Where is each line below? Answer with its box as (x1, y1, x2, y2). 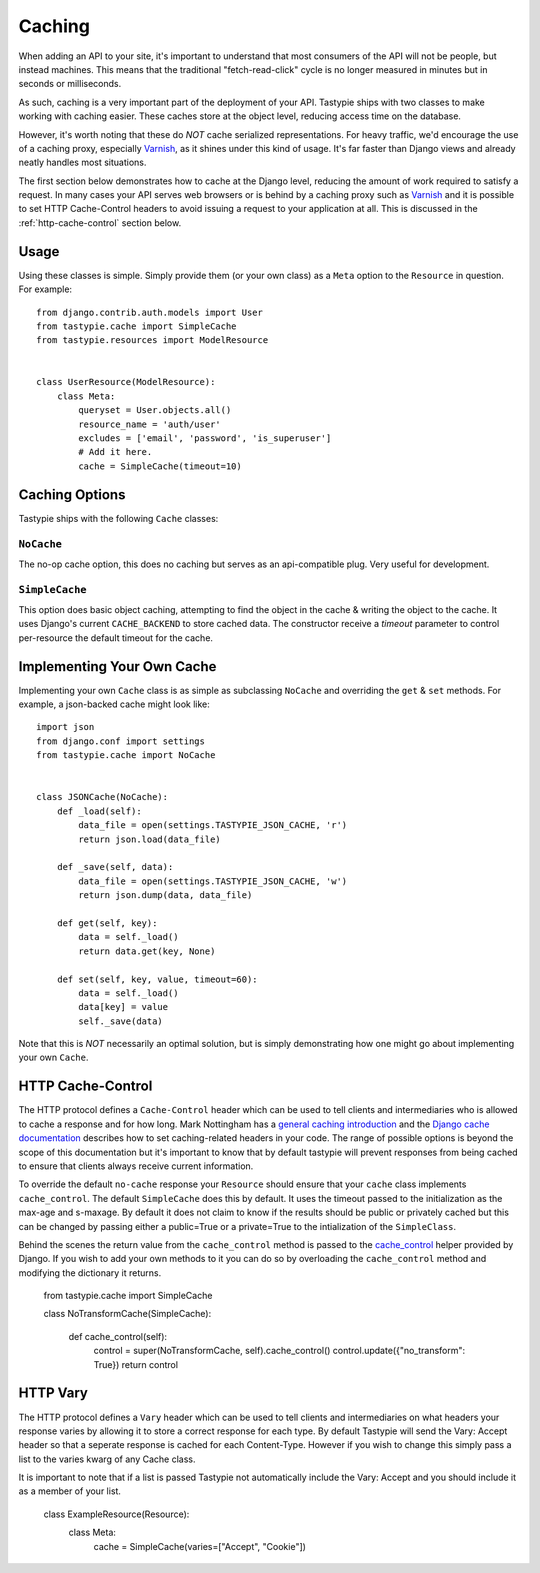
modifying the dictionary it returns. (18, 1266, 162, 1279)
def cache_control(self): (68, 1330, 168, 1342)
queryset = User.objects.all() (78, 405, 232, 416)
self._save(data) (78, 1015, 164, 1027)
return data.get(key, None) (78, 945, 216, 957)
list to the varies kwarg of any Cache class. (18, 1453, 196, 1465)
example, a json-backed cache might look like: (18, 698, 210, 710)
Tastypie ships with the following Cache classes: (18, 512, 219, 524)
